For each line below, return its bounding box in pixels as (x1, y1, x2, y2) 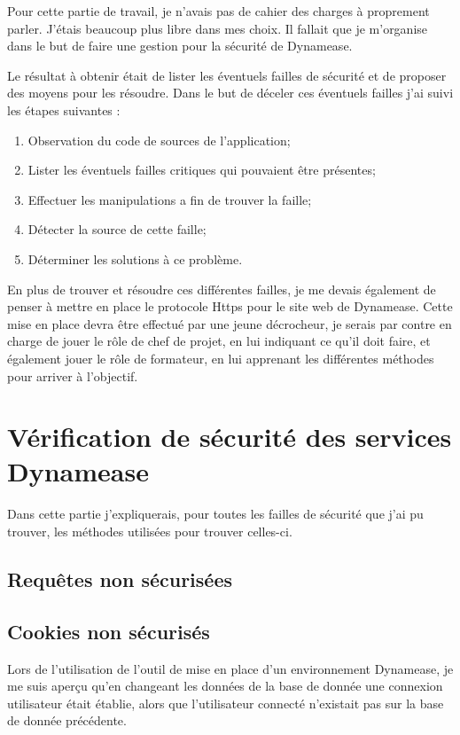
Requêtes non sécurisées (7, 565, 233, 592)
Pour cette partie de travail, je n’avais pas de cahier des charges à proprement (7, 2, 430, 20)
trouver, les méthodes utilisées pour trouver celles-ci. (7, 522, 292, 540)
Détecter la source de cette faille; (27, 220, 207, 238)
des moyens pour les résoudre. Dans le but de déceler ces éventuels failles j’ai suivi (7, 83, 454, 102)
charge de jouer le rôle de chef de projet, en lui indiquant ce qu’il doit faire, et (7, 332, 431, 350)
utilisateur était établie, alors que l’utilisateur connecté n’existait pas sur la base (7, 693, 444, 712)
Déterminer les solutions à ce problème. (27, 249, 243, 268)
